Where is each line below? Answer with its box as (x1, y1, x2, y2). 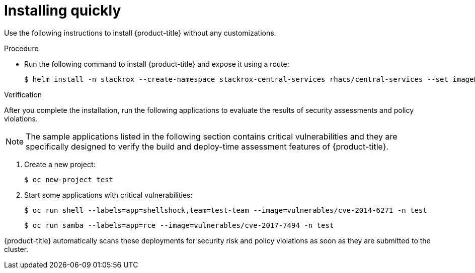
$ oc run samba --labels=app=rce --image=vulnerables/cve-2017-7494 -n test (24, 221, 334, 229)
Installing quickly (4, 2, 121, 19)
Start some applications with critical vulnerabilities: (24, 190, 193, 199)
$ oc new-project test (24, 175, 114, 184)
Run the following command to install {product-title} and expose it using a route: (24, 59, 289, 68)
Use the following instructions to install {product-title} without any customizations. (4, 28, 276, 37)
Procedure (4, 44, 39, 53)
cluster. (4, 244, 29, 253)
